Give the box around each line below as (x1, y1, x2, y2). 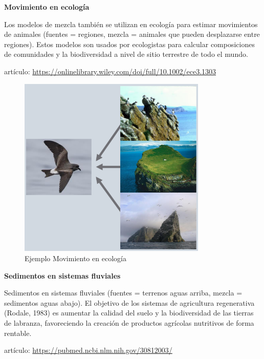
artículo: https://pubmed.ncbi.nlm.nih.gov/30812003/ (4, 345, 172, 355)
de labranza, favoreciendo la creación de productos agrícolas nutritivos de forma (4, 318, 254, 328)
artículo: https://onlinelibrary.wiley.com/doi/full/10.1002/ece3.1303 (4, 66, 216, 76)
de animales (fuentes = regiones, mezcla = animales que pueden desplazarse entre (4, 29, 260, 39)
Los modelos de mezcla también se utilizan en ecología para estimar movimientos (4, 18, 258, 29)
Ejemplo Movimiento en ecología (25, 253, 126, 264)
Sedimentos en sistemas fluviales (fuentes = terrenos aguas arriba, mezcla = (4, 287, 243, 298)
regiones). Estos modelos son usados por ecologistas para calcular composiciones (4, 38, 255, 49)
